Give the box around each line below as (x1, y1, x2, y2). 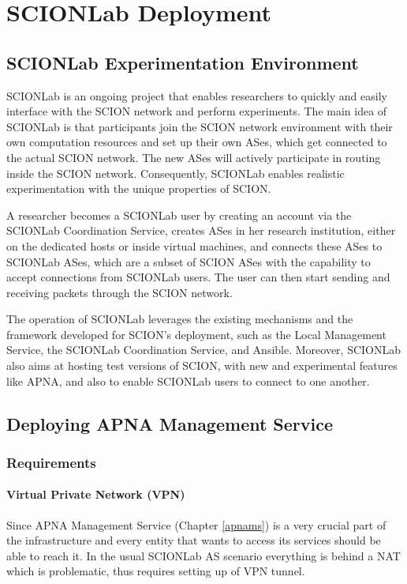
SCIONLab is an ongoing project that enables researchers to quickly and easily (6, 87, 387, 104)
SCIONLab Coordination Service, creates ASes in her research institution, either (6, 222, 396, 239)
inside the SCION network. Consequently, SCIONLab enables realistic (6, 164, 345, 181)
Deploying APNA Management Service (6, 411, 334, 435)
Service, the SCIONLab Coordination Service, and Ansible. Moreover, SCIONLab (6, 341, 401, 358)
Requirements (6, 452, 96, 472)
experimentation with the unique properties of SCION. (6, 180, 271, 197)
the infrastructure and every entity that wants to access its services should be (6, 532, 381, 548)
